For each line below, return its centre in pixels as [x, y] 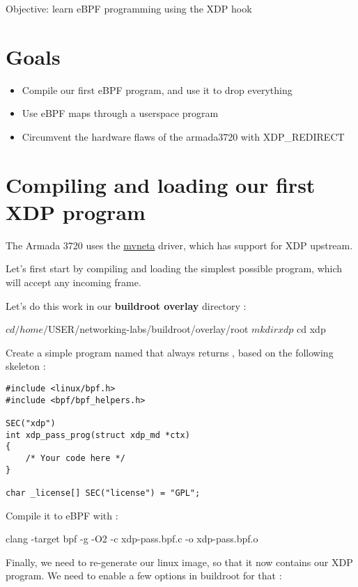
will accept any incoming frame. [73, 282]
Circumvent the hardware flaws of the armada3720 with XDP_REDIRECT [183, 136]
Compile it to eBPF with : [62, 515]
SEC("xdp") [31, 423]
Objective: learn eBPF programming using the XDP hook [129, 8]
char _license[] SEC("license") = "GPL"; [103, 493]
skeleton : [26, 366]
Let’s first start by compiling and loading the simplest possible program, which [174, 268]
